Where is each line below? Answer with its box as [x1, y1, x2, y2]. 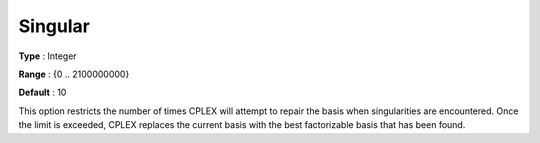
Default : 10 [18, 86, 67, 99]
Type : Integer [18, 50, 77, 62]
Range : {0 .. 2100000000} [18, 68, 130, 80]
